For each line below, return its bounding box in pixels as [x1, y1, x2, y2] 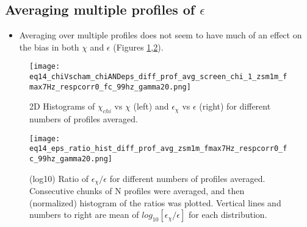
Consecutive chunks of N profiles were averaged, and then [29, 184, 245, 197]
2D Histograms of [29, 100, 95, 113]
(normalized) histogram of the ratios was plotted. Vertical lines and [29, 196, 281, 209]
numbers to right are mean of [29, 208, 139, 221]
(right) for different [199, 100, 271, 113]
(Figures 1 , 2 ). [113, 40, 164, 53]
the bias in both [19, 40, 79, 53]
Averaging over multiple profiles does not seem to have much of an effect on [19, 29, 302, 41]
